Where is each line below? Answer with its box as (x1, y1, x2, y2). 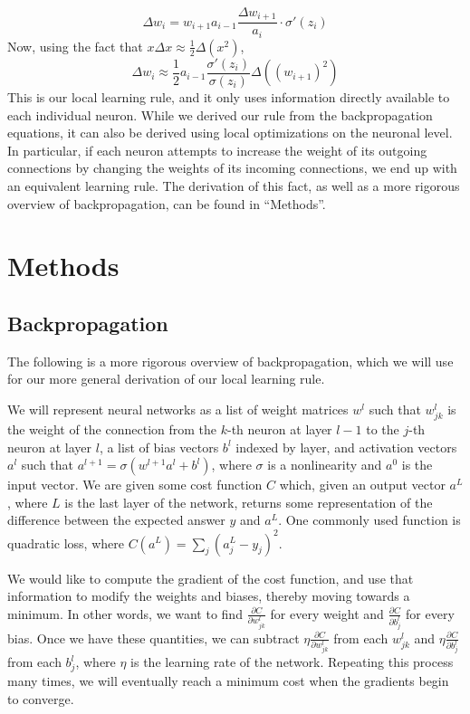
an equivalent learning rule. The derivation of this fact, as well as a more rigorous (7, 176, 460, 195)
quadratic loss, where (7, 533, 124, 552)
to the (366, 420, 399, 439)
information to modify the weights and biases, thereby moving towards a (7, 586, 410, 605)
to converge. (7, 689, 74, 708)
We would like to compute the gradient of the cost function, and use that (7, 568, 414, 587)
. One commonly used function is (278, 510, 461, 529)
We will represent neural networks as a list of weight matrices (7, 399, 349, 418)
